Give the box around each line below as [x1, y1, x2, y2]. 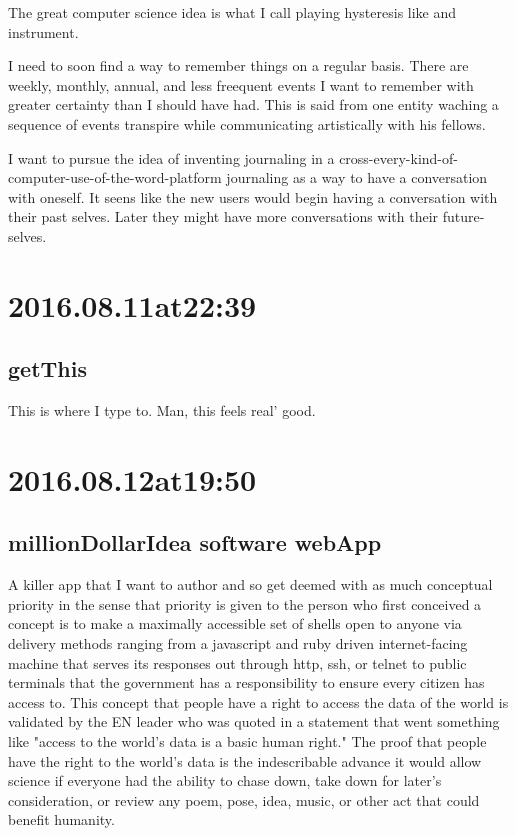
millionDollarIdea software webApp [8, 527, 382, 558]
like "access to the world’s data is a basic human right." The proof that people [8, 731, 487, 752]
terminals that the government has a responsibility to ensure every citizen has [8, 672, 485, 693]
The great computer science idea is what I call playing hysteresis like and [8, 2, 457, 22]
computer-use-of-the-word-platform [8, 167, 222, 188]
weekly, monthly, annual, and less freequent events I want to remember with [8, 74, 474, 95]
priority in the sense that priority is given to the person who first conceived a [8, 593, 482, 614]
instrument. [8, 21, 79, 42]
